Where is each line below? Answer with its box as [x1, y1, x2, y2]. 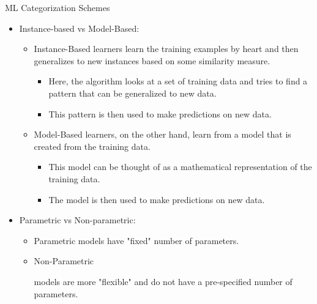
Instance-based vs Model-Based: [19, 21, 140, 34]
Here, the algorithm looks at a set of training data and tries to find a [48, 75, 308, 87]
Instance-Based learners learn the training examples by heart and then [34, 42, 299, 55]
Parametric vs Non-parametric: [19, 213, 136, 226]
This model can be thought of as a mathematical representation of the [48, 160, 312, 173]
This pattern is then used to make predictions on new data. [48, 107, 272, 120]
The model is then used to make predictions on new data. [48, 193, 265, 206]
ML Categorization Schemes [5, 1, 110, 13]
